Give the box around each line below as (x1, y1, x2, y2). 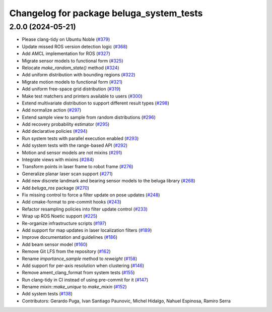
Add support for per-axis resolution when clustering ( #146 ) (22, 263, 145, 269)
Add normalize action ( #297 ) (22, 107, 82, 113)
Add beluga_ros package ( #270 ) (22, 185, 89, 191)
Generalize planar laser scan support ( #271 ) (22, 171, 113, 177)
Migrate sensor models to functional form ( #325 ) (22, 58, 123, 64)
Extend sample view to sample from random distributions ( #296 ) (22, 114, 156, 120)
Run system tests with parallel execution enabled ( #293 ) (22, 135, 139, 141)
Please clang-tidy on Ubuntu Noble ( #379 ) (22, 36, 110, 42)
